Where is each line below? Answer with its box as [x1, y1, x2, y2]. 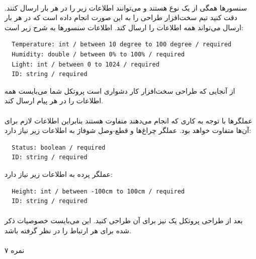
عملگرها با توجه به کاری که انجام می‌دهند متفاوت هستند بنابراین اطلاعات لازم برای [5, 115, 252, 125]
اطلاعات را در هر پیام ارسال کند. [5, 95, 103, 106]
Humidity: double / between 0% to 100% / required [12, 50, 185, 58]
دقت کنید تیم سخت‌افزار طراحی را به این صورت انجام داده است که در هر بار [5, 12, 237, 23]
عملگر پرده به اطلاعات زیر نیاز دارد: [5, 168, 113, 179]
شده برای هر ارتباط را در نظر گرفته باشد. [5, 225, 131, 235]
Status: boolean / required [12, 144, 106, 151]
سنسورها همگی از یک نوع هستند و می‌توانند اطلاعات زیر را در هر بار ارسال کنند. [5, 2, 247, 13]
